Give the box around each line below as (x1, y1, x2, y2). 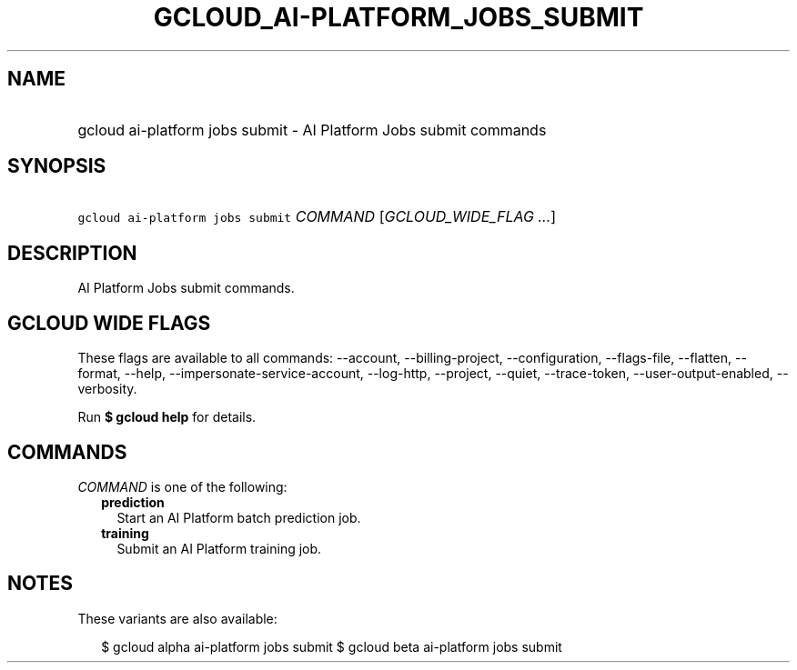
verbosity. (77, 381, 137, 397)
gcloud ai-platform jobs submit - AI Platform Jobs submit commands (77, 120, 547, 139)
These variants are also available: (77, 610, 277, 626)
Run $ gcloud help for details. (77, 409, 257, 425)
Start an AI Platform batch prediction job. (116, 509, 361, 525)
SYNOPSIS (7, 155, 106, 178)
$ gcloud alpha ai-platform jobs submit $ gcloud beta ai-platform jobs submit (101, 638, 562, 655)
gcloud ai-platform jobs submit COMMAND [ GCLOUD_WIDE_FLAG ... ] (77, 207, 557, 226)
